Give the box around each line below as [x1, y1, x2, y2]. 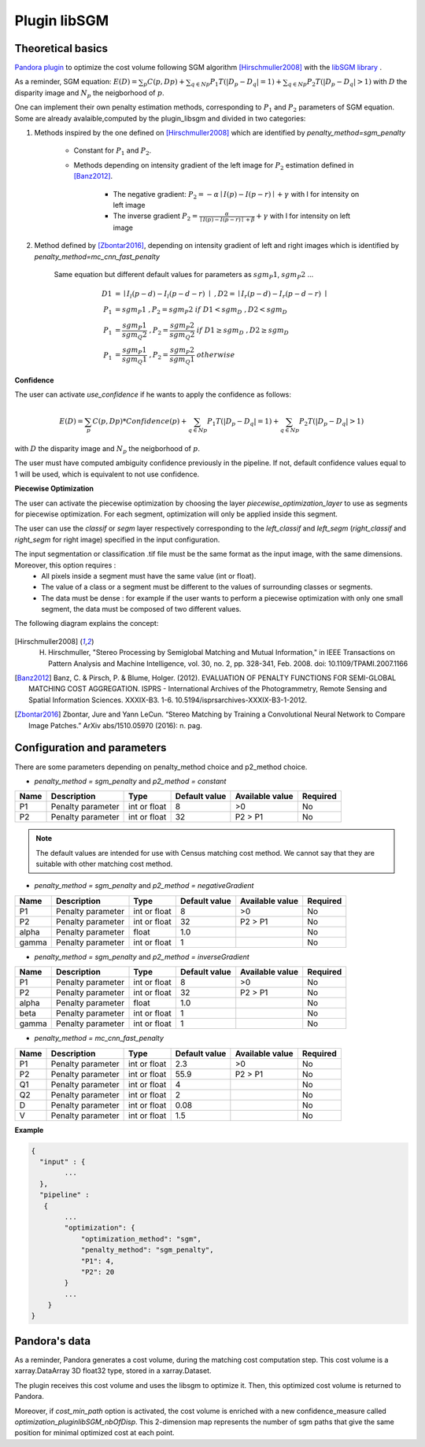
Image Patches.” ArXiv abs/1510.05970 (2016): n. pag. [28, 720, 202, 730]
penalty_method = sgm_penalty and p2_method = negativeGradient [34, 881, 254, 890]
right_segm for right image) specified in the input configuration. [14, 535, 220, 544]
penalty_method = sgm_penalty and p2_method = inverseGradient [34, 952, 249, 961]
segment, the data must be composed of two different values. [41, 605, 242, 614]
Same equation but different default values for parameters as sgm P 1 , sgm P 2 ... [54, 270, 314, 281]
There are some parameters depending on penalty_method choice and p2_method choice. [14, 762, 308, 772]
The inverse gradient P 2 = [113, 211, 198, 223]
